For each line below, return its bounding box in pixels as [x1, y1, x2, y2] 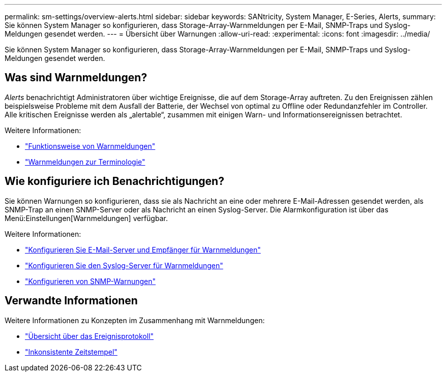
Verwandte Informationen [5, 294, 138, 307]
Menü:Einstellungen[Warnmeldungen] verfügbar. [5, 213, 168, 223]
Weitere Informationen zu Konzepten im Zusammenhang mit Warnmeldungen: [5, 316, 265, 325]
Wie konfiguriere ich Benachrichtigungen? [5, 175, 224, 188]
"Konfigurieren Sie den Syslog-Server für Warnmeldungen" [25, 261, 223, 270]
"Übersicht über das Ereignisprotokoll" [25, 331, 154, 340]
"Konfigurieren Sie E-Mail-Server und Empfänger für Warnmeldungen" [25, 245, 261, 254]
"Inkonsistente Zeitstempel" [25, 347, 117, 356]
